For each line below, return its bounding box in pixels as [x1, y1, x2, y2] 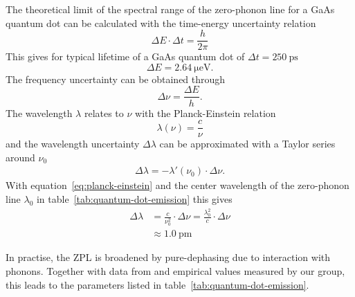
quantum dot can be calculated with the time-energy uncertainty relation [6, 15, 316, 30]
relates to [84, 105, 124, 120]
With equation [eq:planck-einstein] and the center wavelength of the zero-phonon [6, 178, 349, 192]
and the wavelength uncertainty [6, 136, 140, 151]
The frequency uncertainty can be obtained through [6, 71, 226, 86]
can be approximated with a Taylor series [159, 136, 336, 151]
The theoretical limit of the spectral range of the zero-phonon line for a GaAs [6, 2, 335, 16]
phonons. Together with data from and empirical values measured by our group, [6, 263, 345, 278]
